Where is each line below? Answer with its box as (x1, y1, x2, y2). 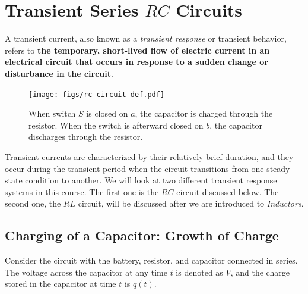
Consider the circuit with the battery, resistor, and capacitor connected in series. (5, 254, 298, 267)
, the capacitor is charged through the (135, 107, 273, 120)
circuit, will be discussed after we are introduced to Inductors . (78, 197, 304, 209)
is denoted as (176, 265, 223, 278)
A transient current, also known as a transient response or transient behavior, (5, 32, 287, 45)
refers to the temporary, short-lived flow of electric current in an (5, 43, 270, 56)
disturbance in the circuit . (5, 67, 113, 79)
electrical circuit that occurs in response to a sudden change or (5, 55, 269, 68)
